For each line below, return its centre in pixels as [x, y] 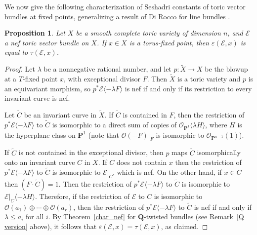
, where [216, 124]
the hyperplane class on [40, 135]
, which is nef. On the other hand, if [167, 172]
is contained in [145, 115]
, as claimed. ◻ [184, 226]
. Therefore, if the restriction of [82, 196]
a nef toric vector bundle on [47, 42]
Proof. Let [20, 69]
